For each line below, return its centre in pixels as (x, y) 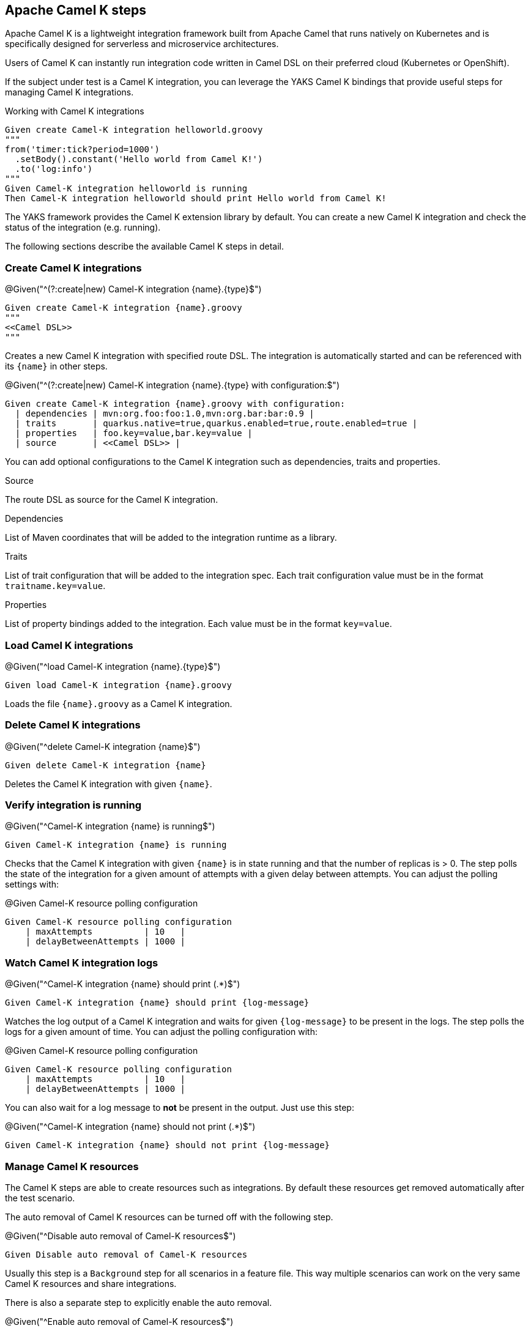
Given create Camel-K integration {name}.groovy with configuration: (175, 404)
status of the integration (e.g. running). (83, 228)
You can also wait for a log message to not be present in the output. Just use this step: (180, 1108)
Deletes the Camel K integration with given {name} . (109, 784)
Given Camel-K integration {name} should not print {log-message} (168, 1145)
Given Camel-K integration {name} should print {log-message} (157, 1003)
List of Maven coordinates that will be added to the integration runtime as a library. (171, 538)
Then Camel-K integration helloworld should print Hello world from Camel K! (196, 198)
